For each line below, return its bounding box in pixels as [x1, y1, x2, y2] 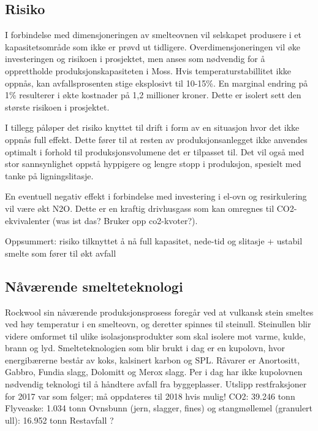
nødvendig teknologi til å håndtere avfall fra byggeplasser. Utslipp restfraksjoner [5, 378, 307, 390]
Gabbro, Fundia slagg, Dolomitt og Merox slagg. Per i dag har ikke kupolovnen [5, 365, 303, 378]
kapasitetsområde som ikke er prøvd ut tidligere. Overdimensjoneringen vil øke [5, 40, 300, 53]
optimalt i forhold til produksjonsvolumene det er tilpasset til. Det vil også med [5, 145, 305, 158]
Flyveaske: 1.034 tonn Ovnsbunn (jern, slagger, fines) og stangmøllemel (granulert [5, 402, 313, 414]
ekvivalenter [5, 214, 50, 227]
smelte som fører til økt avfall [5, 246, 116, 259]
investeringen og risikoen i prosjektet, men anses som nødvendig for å [5, 52, 265, 65]
